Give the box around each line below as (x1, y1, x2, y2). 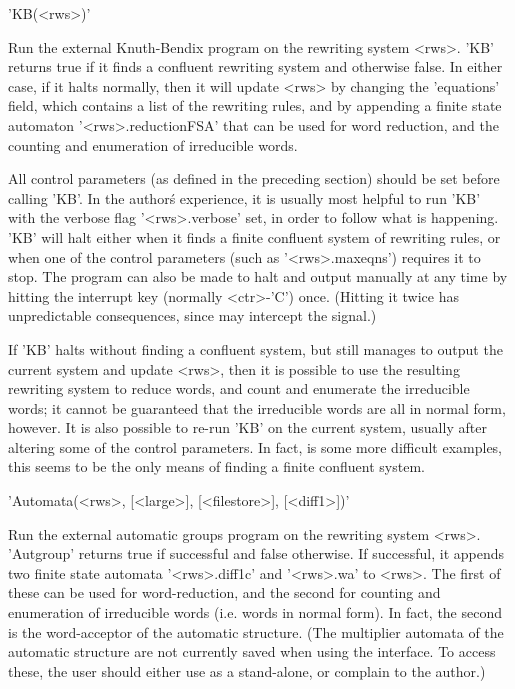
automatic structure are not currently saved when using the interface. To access (8, 641, 496, 662)
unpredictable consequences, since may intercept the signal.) (8, 305, 377, 326)
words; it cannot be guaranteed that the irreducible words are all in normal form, (8, 397, 506, 418)
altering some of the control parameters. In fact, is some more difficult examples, (8, 436, 503, 457)
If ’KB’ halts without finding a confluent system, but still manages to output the (8, 338, 503, 359)
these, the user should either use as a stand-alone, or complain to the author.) (8, 660, 486, 681)
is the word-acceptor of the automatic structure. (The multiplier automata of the (8, 621, 504, 642)
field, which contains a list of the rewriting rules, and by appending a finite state (8, 95, 502, 116)
